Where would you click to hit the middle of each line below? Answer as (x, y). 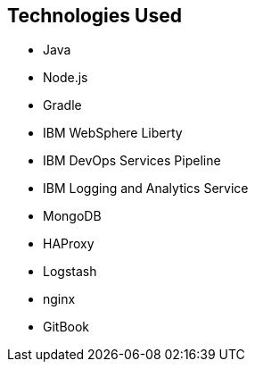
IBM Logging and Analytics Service (146, 189)
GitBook (66, 327)
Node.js (66, 78)
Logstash (70, 272)
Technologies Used (95, 16)
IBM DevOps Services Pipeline (132, 161)
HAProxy (69, 244)
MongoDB (72, 216)
